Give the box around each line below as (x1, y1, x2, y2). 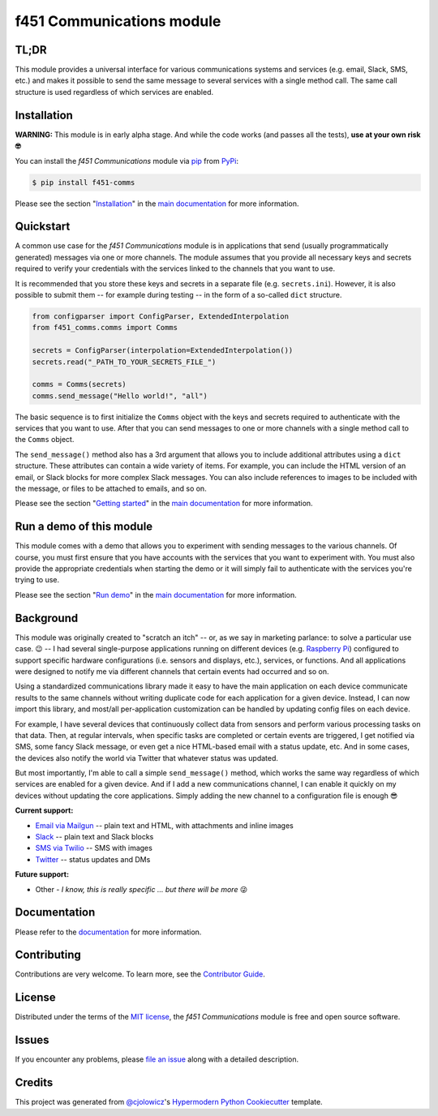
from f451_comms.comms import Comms (32, 323, 178, 333)
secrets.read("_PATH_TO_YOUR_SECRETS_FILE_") (32, 357, 217, 367)
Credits (15, 1075, 54, 1090)
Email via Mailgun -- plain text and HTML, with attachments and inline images (35, 820, 294, 831)
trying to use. (15, 575, 60, 585)
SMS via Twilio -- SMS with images (35, 843, 153, 853)
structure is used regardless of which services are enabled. (15, 87, 214, 97)
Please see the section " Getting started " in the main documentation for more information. (15, 499, 313, 509)
